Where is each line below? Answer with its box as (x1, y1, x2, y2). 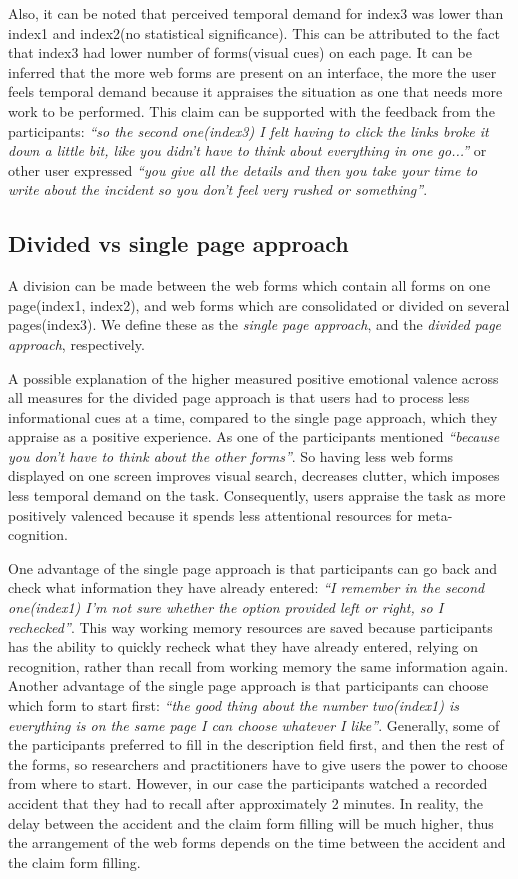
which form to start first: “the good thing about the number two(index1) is (8, 695, 460, 716)
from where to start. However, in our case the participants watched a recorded (8, 773, 488, 794)
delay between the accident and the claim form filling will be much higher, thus (8, 812, 494, 833)
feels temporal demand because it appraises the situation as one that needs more (8, 81, 503, 102)
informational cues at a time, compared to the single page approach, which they (8, 406, 498, 427)
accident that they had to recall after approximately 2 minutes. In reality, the (8, 792, 484, 813)
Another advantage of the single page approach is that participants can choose (8, 675, 489, 696)
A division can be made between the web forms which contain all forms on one (8, 275, 491, 296)
